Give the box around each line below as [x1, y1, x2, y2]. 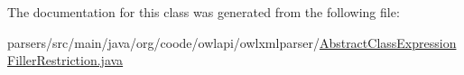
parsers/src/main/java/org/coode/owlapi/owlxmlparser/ [7, 33, 320, 52]
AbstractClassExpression [319, 33, 457, 52]
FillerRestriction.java [7, 51, 124, 70]
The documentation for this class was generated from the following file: [7, 3, 400, 21]
